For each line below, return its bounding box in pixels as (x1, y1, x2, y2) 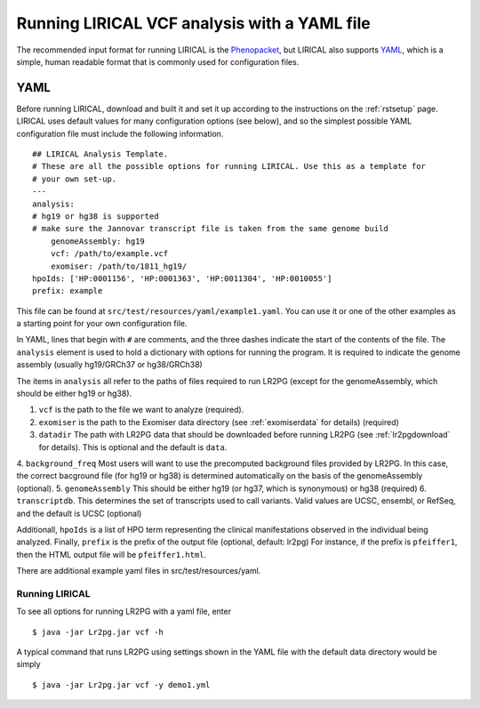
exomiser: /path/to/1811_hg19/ (50, 261, 188, 271)
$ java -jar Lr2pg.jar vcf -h (32, 627, 164, 637)
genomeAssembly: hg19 (50, 236, 146, 246)
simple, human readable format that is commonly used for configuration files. (16, 56, 300, 67)
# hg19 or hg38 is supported (32, 211, 159, 221)
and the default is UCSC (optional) (16, 508, 142, 519)
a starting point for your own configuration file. (16, 318, 188, 329)
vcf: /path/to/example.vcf (50, 249, 169, 259)
